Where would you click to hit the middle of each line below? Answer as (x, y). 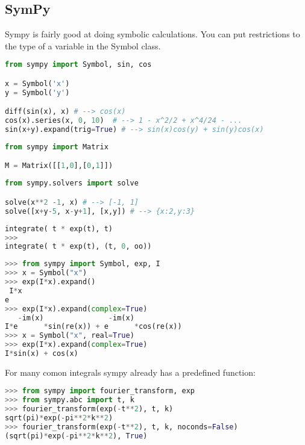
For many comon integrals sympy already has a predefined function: (130, 372)
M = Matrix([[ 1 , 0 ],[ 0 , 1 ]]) (59, 166)
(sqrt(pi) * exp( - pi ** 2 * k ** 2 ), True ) (76, 436)
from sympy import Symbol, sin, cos (78, 65)
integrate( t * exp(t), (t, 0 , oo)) (78, 247)
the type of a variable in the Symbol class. (83, 45)
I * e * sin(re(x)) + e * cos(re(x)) (93, 327)
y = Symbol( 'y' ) (37, 92)
